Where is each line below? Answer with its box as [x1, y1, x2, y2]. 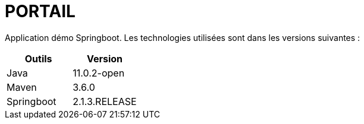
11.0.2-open [73, 66, 125, 79]
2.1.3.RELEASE [73, 95, 137, 107]
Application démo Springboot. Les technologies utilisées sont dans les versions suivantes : [5, 32, 360, 43]
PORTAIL [5, 1, 76, 21]
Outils [24, 52, 52, 65]
